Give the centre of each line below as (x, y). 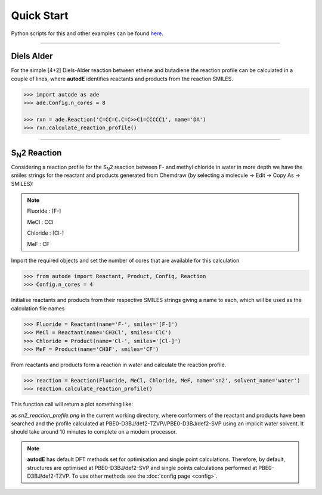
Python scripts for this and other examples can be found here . (87, 33)
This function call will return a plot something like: (72, 404)
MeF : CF (38, 244)
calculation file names (38, 308)
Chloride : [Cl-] (45, 233)
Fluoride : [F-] (44, 211)
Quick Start (40, 15)
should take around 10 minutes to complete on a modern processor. (94, 432)
